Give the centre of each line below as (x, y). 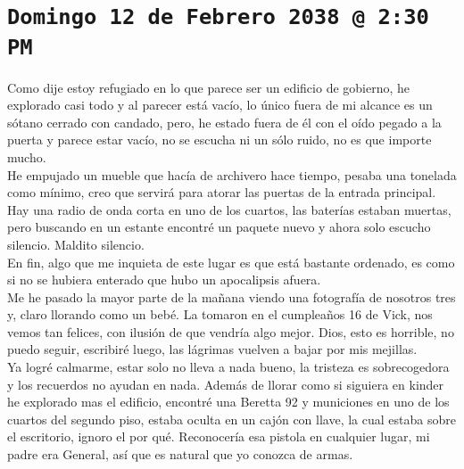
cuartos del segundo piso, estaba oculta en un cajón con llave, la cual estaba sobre (232, 419)
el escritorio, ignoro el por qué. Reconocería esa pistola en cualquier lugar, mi (219, 436)
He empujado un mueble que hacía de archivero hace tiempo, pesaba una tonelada (232, 174)
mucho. (27, 156)
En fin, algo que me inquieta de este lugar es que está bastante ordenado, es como (231, 262)
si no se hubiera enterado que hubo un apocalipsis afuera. (164, 280)
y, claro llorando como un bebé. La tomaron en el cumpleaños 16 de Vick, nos (220, 314)
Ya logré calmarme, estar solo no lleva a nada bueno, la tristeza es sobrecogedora (228, 367)
